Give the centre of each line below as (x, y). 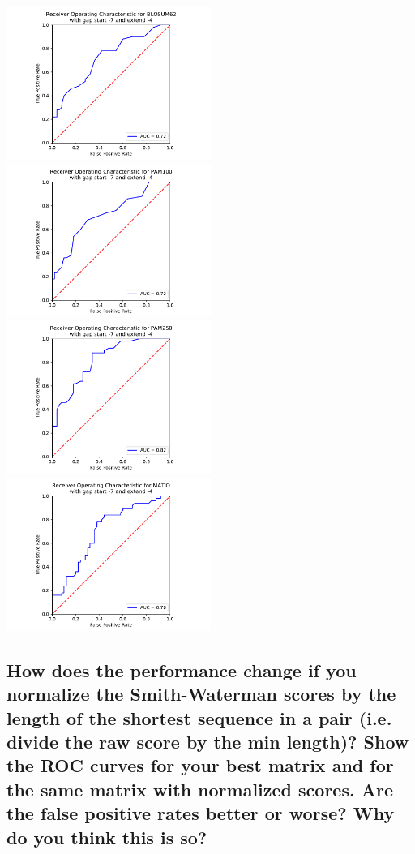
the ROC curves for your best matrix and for (200, 765)
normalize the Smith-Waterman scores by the (201, 694)
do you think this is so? (107, 837)
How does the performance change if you (182, 669)
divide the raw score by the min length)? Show (208, 741)
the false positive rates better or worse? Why (201, 813)
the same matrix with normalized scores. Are (200, 789)
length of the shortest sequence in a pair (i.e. (199, 717)
